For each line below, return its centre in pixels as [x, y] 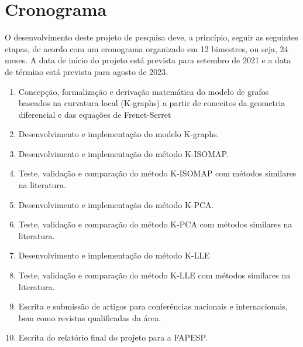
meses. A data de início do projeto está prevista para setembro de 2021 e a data [148, 60]
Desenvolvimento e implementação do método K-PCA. [116, 204]
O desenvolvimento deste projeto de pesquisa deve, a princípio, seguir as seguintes [151, 37]
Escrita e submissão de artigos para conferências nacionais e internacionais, [153, 306]
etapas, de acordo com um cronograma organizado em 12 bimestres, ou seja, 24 [147, 48]
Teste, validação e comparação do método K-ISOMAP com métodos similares [157, 173]
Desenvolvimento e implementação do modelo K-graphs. [119, 134]
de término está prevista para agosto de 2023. [87, 71]
